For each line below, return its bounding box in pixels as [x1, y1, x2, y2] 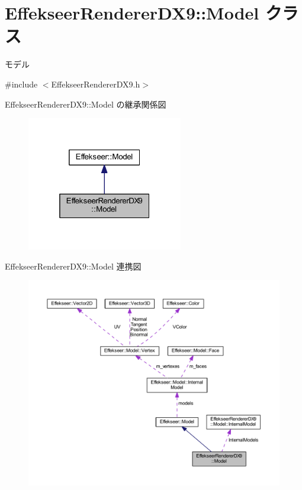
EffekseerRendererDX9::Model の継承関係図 [5, 98, 166, 110]
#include [5, 77, 38, 90]
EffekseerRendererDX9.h [51, 77, 140, 90]
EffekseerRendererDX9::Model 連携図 [5, 259, 142, 272]
